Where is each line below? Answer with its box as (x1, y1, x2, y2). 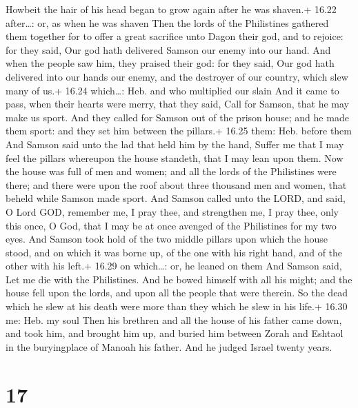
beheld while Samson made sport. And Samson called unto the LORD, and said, (6, 191, 346, 205)
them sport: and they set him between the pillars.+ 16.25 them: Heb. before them (6, 123, 352, 138)
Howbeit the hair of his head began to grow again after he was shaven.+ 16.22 (6, 2, 337, 16)
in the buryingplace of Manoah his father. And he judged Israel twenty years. (6, 339, 332, 354)
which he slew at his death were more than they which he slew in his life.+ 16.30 (6, 299, 348, 314)
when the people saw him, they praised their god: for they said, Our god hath (6, 56, 335, 70)
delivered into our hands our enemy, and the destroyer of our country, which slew (6, 69, 348, 83)
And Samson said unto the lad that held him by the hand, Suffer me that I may (6, 136, 344, 151)
